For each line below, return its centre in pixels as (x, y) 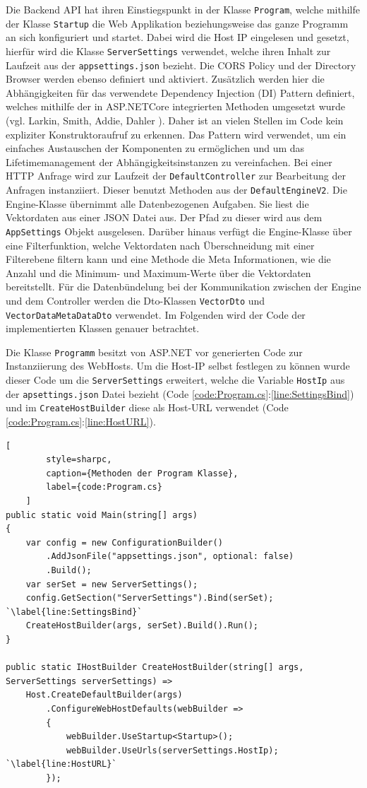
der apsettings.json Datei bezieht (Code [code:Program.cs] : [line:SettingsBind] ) (180, 393)
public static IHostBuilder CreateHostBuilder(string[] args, (155, 668)
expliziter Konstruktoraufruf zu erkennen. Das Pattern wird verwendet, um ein (176, 134)
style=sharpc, (79, 460)
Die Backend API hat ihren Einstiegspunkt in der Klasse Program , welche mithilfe (183, 9)
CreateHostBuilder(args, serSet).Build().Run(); (142, 626)
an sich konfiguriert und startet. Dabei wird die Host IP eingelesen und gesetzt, (178, 37)
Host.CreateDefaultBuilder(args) (104, 695)
